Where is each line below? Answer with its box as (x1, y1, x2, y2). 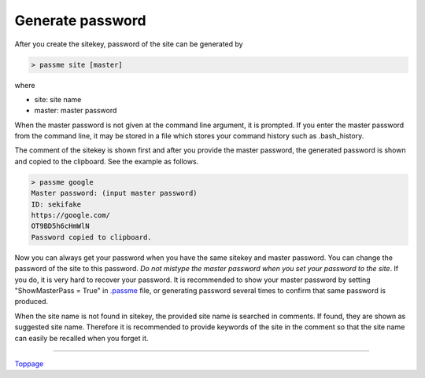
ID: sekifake (31, 200, 82, 208)
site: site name (34, 94, 82, 104)
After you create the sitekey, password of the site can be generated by (14, 39, 243, 49)
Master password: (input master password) (31, 189, 198, 198)
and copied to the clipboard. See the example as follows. (14, 156, 199, 166)
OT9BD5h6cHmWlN (31, 222, 90, 231)
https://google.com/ (31, 211, 110, 220)
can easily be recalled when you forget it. (14, 333, 149, 343)
